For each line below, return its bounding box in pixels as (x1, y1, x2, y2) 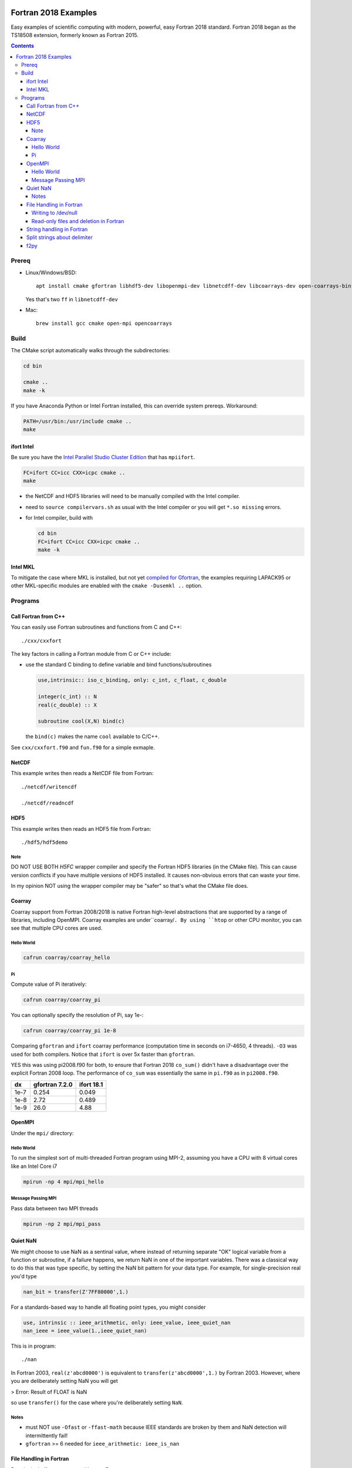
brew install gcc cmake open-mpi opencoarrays (36, 320, 172, 327)
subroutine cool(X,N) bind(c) (38, 718, 125, 725)
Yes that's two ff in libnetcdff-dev (25, 295, 119, 302)
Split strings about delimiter (26, 234, 93, 241)
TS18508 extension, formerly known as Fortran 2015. (11, 31, 139, 38)
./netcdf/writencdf (21, 783, 77, 790)
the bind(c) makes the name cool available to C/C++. (25, 733, 160, 740)
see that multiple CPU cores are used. (11, 925, 103, 932)
